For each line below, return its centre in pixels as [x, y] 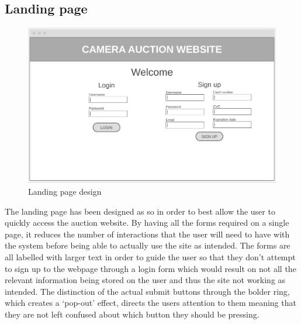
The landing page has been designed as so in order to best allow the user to [140, 211]
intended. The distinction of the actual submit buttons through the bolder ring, [147, 291]
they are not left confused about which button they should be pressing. [132, 314]
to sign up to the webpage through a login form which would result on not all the [150, 268]
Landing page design [65, 192]
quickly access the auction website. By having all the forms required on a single [147, 223]
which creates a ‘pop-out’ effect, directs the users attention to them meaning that [150, 303]
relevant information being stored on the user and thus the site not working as [145, 280]
